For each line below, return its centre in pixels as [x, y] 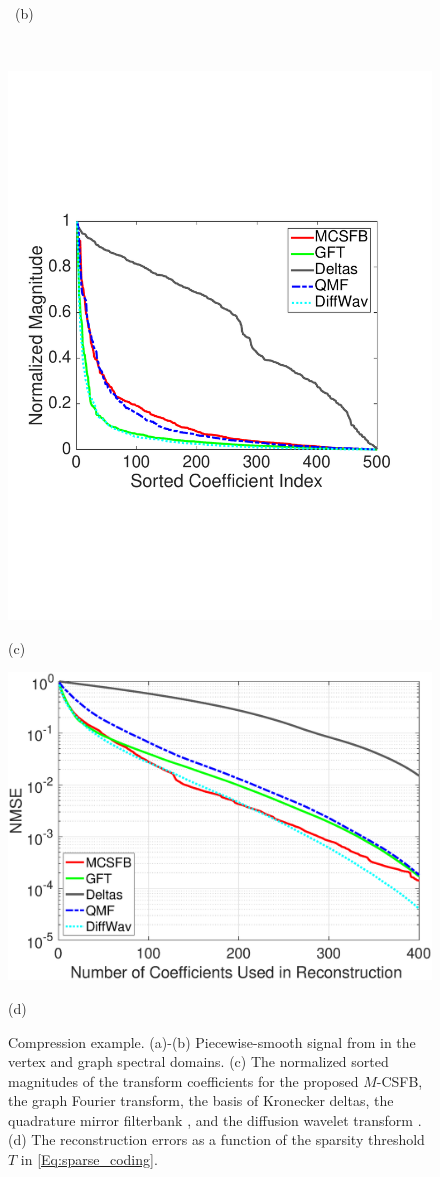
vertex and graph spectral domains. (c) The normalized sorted [198, 1061]
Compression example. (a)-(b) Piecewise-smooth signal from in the [212, 1041]
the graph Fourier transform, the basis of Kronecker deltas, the [201, 1100]
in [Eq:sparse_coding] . [89, 1159]
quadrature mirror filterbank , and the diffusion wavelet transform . [215, 1119]
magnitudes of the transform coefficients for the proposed [183, 1080]
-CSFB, [399, 1080]
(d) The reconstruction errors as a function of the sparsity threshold [216, 1139]
